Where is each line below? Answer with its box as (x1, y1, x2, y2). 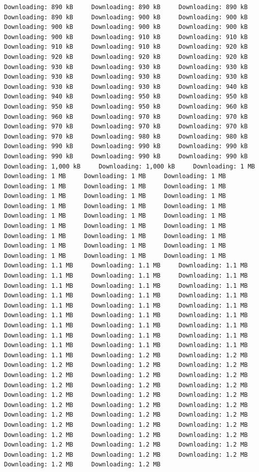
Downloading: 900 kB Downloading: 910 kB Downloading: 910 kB (4, 33, 248, 41)
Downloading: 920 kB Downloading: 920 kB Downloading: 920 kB (4, 53, 248, 60)
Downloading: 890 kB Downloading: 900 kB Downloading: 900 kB (4, 13, 248, 21)
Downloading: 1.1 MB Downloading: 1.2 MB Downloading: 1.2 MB (4, 351, 248, 359)
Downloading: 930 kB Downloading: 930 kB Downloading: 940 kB (4, 83, 248, 90)
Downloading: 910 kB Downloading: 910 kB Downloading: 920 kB (4, 43, 248, 51)
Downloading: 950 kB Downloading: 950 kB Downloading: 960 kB (4, 103, 248, 110)
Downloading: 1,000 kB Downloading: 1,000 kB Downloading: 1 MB (4, 162, 255, 170)
